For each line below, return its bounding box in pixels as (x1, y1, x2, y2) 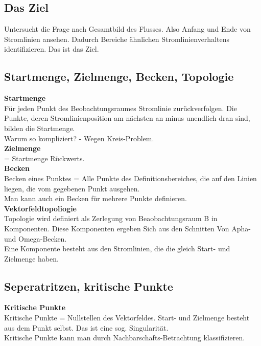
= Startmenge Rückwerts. (4, 153, 85, 163)
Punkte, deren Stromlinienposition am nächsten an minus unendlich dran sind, (4, 113, 250, 123)
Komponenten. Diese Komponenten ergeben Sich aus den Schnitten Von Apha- (4, 223, 251, 233)
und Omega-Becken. (4, 233, 67, 244)
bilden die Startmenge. (4, 122, 75, 133)
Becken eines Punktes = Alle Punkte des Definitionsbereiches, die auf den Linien (4, 172, 257, 183)
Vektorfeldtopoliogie (4, 203, 77, 213)
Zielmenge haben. (4, 253, 59, 264)
